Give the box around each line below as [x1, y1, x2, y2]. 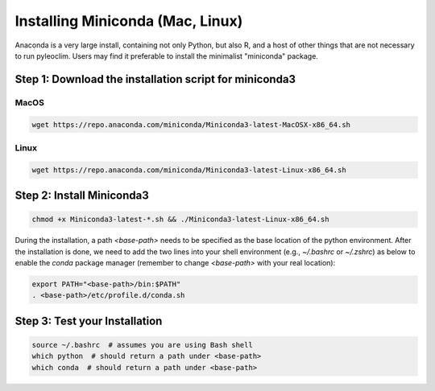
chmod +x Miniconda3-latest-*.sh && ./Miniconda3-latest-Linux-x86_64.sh [31, 215, 329, 224]
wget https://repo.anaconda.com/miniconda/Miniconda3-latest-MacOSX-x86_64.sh [31, 120, 350, 129]
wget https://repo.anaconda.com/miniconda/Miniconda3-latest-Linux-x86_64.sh [31, 165, 346, 175]
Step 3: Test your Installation [14, 314, 163, 327]
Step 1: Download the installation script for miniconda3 [14, 72, 296, 86]
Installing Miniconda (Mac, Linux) [14, 12, 243, 30]
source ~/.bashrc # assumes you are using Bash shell [31, 340, 253, 349]
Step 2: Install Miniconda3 [14, 189, 149, 203]
